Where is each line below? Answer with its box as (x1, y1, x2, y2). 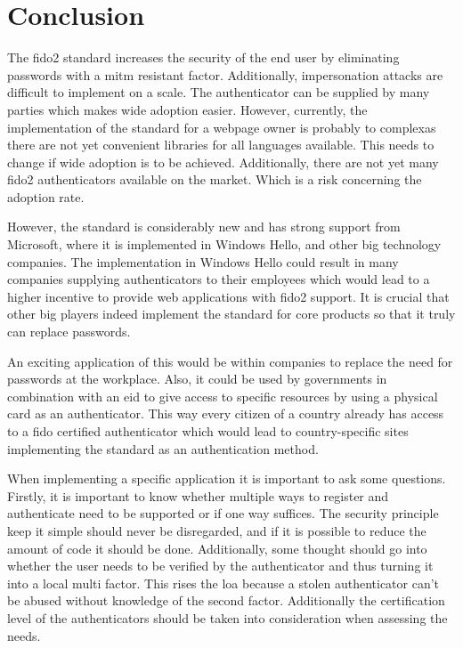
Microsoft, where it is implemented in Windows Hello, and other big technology (7, 235, 442, 254)
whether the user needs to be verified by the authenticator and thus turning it (7, 556, 434, 575)
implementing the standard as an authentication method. (7, 439, 319, 458)
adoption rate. (7, 187, 85, 206)
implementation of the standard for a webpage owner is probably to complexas (7, 117, 436, 136)
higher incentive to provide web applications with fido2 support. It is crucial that (7, 287, 450, 305)
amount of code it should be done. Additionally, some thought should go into (7, 539, 427, 557)
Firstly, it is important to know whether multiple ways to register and (7, 486, 389, 505)
